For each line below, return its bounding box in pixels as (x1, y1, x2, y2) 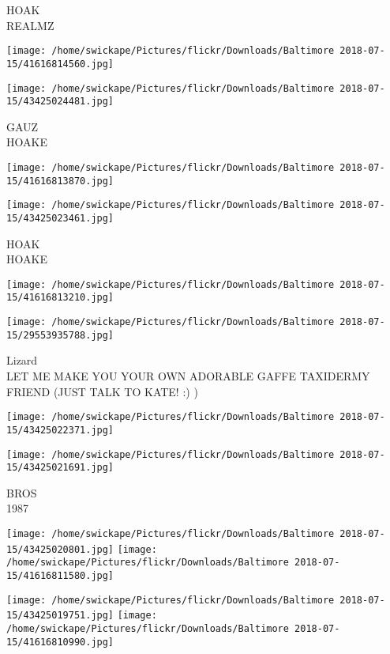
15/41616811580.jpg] (6, 570, 114, 581)
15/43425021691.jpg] (6, 462, 114, 474)
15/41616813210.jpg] (6, 292, 114, 304)
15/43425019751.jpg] (6, 610, 114, 622)
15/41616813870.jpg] (6, 175, 114, 187)
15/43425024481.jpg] (6, 96, 114, 108)
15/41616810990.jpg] (6, 636, 114, 648)
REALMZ (6, 17, 54, 33)
